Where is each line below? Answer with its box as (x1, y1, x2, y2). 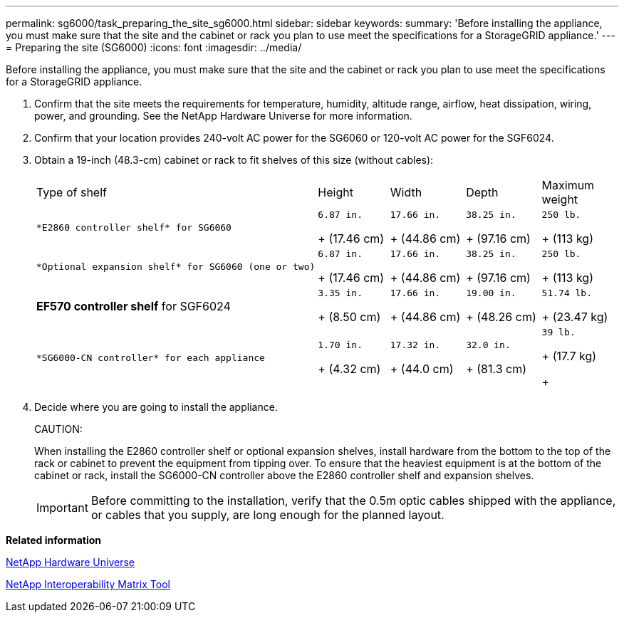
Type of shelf (36, 185, 107, 199)
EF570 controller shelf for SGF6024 (36, 298, 231, 313)
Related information (6, 534, 102, 546)
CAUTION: (34, 423, 83, 435)
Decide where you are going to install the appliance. (34, 401, 278, 413)
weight (541, 192, 578, 206)
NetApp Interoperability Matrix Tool (6, 578, 170, 590)
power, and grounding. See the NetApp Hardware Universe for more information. (34, 110, 412, 122)
